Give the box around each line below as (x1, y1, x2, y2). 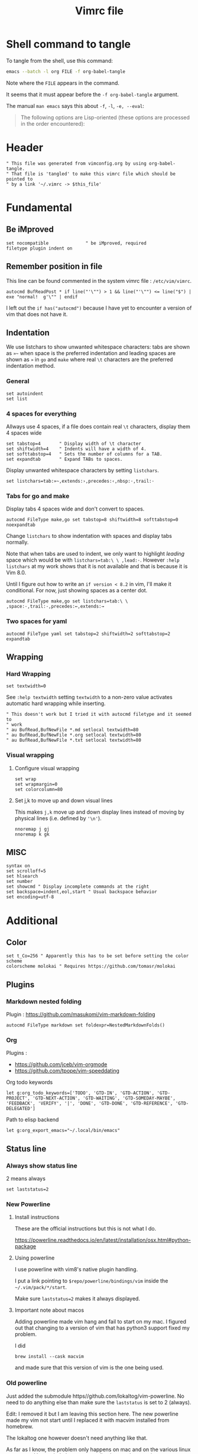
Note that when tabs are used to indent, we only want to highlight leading (6, 550, 185, 557)
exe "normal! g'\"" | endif (6, 294, 78, 300)
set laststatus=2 (6, 1187, 49, 1192)
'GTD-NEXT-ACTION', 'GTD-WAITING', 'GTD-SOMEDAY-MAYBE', (32, 1095, 176, 1101)
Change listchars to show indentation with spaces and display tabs (6, 533, 173, 540)
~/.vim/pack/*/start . (14, 1284, 67, 1291)
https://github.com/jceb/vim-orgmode (14, 1061, 108, 1068)
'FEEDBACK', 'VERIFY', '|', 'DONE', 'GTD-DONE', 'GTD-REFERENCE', (6, 1101, 173, 1107)
